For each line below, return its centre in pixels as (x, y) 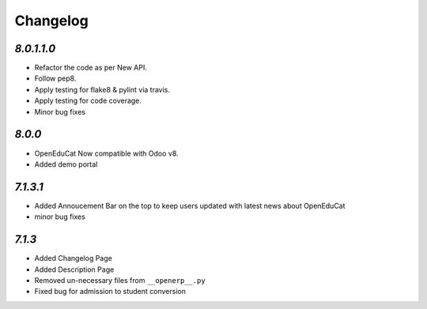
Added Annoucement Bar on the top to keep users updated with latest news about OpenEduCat (190, 205)
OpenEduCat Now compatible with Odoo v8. (106, 153)
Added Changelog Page (73, 258)
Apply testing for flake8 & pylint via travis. (102, 89)
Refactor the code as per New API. (91, 68)
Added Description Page (74, 269)
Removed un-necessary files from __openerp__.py (120, 280)
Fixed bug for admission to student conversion (110, 292)
